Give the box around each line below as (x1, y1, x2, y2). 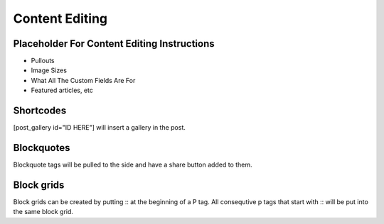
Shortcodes (13, 105, 67, 117)
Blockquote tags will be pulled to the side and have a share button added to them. (13, 160, 252, 169)
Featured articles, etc (31, 86, 94, 95)
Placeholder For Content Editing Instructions (13, 38, 215, 50)
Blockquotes (13, 142, 70, 154)
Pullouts (31, 57, 55, 65)
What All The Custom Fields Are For (31, 76, 136, 84)
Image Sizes (31, 66, 68, 74)
